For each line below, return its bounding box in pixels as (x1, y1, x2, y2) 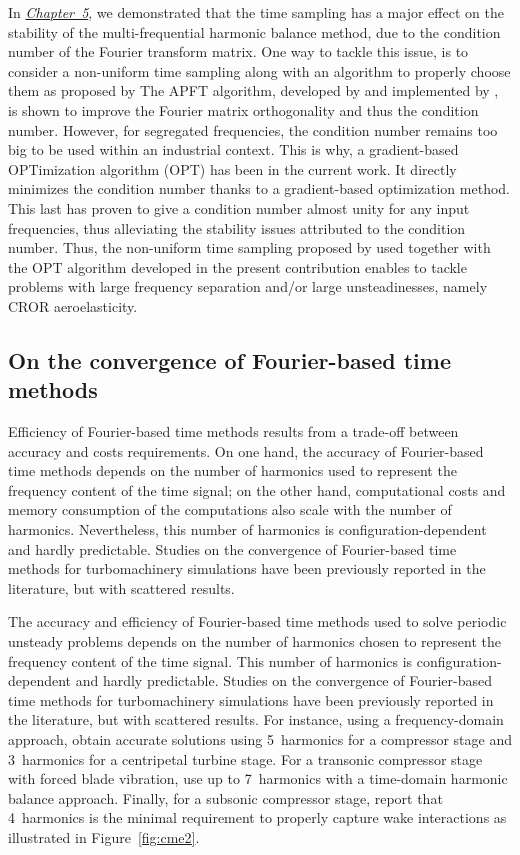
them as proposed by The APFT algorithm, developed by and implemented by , (8, 80, 499, 101)
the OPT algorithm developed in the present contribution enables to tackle (8, 256, 467, 277)
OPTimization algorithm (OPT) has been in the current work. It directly (8, 158, 457, 179)
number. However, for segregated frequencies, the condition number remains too (8, 119, 498, 140)
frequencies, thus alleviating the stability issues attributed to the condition (8, 217, 466, 238)
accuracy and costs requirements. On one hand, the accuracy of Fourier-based (8, 440, 484, 461)
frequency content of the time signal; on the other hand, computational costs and (8, 479, 506, 500)
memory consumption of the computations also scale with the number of (8, 499, 452, 520)
